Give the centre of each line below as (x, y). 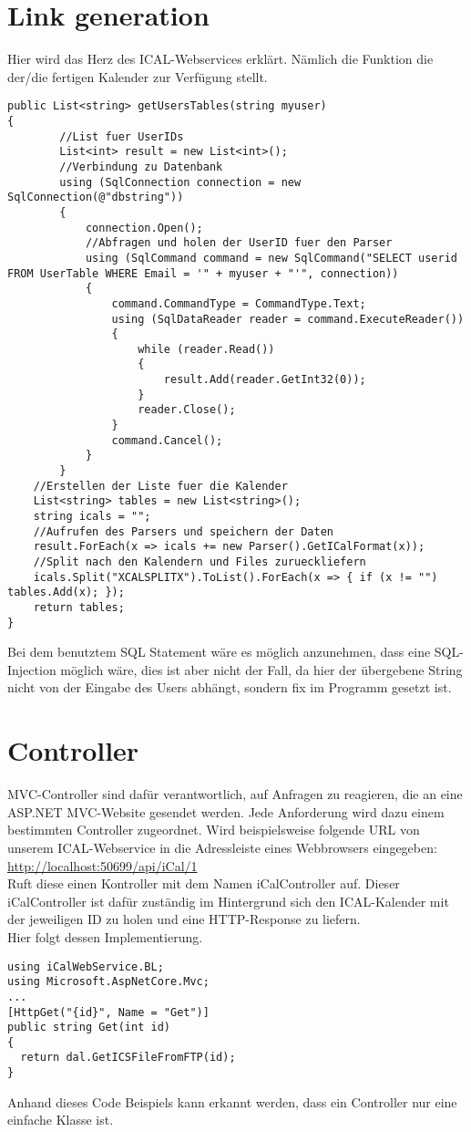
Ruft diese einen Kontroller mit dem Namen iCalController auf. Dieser (204, 883)
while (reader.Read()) (206, 349)
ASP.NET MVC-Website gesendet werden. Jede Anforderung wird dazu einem (226, 811)
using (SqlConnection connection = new (180, 182)
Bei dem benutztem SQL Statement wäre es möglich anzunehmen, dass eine (219, 652)
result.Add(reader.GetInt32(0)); (265, 380)
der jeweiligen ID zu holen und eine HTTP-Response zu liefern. (184, 919)
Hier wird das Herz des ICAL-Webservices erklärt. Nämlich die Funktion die (220, 59)
